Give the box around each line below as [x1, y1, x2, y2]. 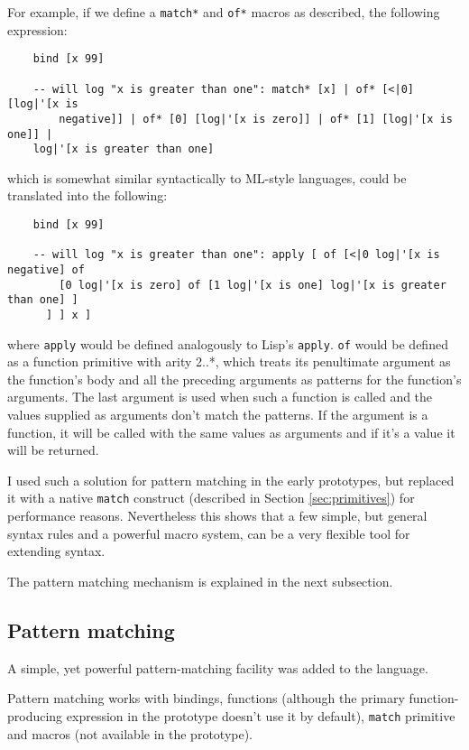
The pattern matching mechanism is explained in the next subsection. [7, 571, 393, 590]
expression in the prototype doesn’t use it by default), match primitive [66, 706, 455, 725]
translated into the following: [7, 186, 168, 205]
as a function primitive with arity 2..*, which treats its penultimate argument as [7, 352, 451, 371]
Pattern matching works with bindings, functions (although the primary [7, 689, 405, 708]
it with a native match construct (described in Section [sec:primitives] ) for [7, 488, 415, 507]
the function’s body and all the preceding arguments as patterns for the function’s [7, 369, 462, 388]
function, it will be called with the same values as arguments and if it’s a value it [7, 422, 455, 441]
